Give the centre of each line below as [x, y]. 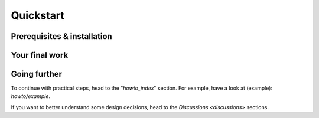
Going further [36, 74]
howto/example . [30, 96]
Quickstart [38, 15]
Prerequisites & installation [61, 36]
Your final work [40, 55]
